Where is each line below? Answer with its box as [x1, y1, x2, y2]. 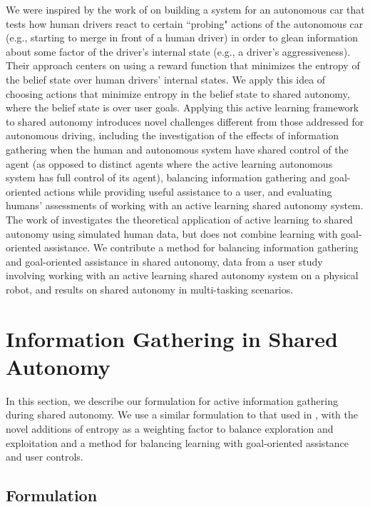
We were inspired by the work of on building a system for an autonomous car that [6, 2, 365, 16]
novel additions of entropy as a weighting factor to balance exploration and [6, 421, 334, 436]
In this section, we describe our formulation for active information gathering [6, 393, 338, 408]
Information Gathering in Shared [6, 323, 338, 353]
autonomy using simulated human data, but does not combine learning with [6, 226, 338, 241]
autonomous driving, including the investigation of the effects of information [6, 128, 339, 143]
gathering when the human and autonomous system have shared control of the [6, 141, 349, 156]
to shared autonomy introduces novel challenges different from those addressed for [6, 114, 364, 129]
